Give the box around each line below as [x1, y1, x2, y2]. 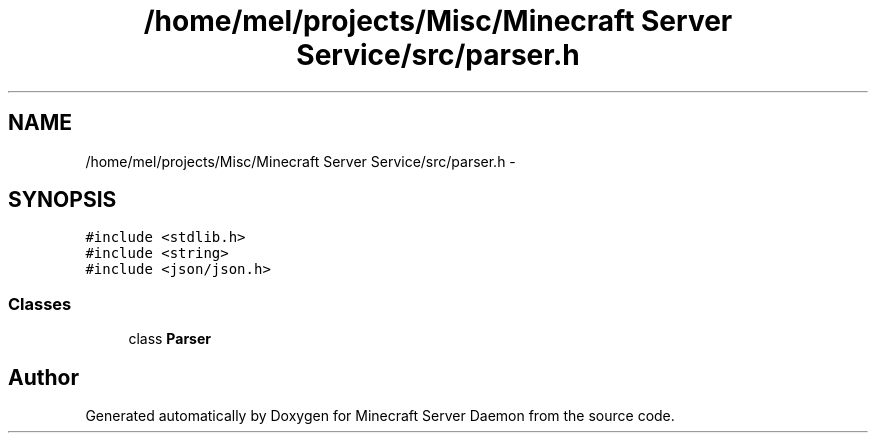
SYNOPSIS [8, 187, 117, 213]
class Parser [128, 330, 211, 348]
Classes [8, 293, 72, 314]
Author [8, 364, 79, 390]
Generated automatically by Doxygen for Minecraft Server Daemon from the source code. [85, 407, 675, 425]
